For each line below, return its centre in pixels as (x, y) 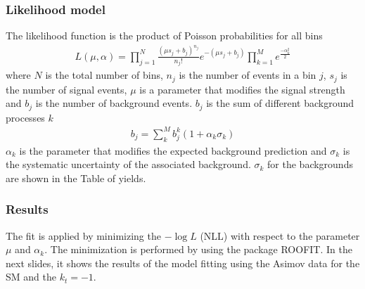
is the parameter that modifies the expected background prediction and (173, 150)
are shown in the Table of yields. (76, 178)
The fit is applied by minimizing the (83, 235)
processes (25, 117)
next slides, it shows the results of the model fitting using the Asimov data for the (183, 263)
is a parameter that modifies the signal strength (242, 89)
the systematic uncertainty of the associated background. (128, 164)
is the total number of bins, (104, 75)
